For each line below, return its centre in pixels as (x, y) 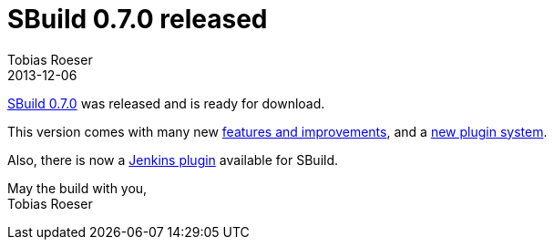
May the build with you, (77, 188)
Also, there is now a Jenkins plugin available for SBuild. (173, 160)
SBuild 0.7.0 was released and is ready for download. (166, 103)
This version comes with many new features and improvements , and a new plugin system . (277, 131)
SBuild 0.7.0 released (138, 19)
